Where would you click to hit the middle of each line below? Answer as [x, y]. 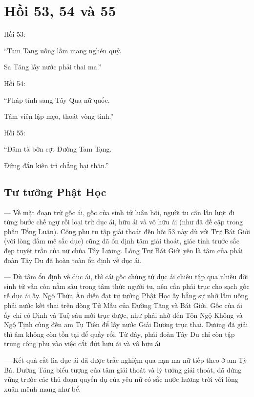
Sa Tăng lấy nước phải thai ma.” [53, 67]
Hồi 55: [15, 132]
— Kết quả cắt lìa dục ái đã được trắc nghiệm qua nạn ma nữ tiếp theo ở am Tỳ [126, 360]
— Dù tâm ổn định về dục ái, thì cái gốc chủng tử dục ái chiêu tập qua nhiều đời [126, 276]
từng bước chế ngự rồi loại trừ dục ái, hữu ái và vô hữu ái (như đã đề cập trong [124, 222]
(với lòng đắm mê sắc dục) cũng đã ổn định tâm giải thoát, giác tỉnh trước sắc [122, 241]
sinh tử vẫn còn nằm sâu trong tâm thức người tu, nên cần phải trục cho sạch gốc [127, 286]
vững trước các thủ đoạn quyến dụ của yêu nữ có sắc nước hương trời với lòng [121, 379]
